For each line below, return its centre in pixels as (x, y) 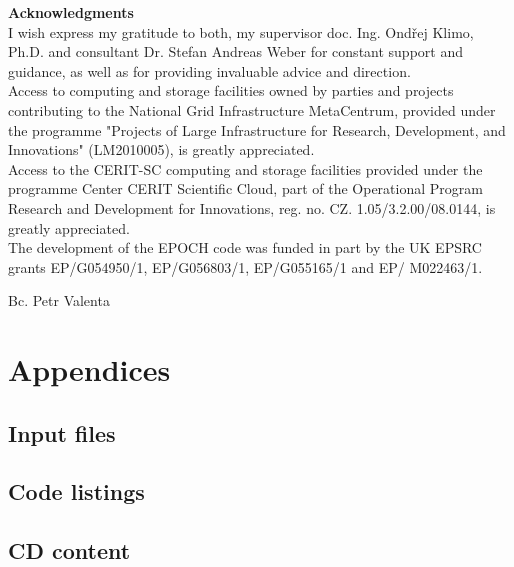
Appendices (89, 369)
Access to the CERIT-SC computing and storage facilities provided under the (245, 168)
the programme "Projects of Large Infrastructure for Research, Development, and (257, 129)
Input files (62, 432)
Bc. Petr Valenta (59, 300)
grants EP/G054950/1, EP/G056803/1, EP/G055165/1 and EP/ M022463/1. (245, 266)
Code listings (76, 491)
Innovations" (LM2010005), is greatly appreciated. (161, 149)
